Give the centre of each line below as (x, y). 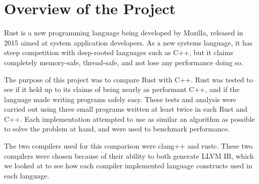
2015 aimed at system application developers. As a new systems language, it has (128, 42)
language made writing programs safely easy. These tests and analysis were (120, 99)
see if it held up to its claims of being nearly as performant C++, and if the (122, 89)
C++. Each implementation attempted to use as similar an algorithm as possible (129, 119)
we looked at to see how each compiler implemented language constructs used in (128, 166)
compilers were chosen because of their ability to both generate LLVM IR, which (129, 155)
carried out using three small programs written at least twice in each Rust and (126, 109)
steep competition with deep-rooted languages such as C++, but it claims (119, 52)
